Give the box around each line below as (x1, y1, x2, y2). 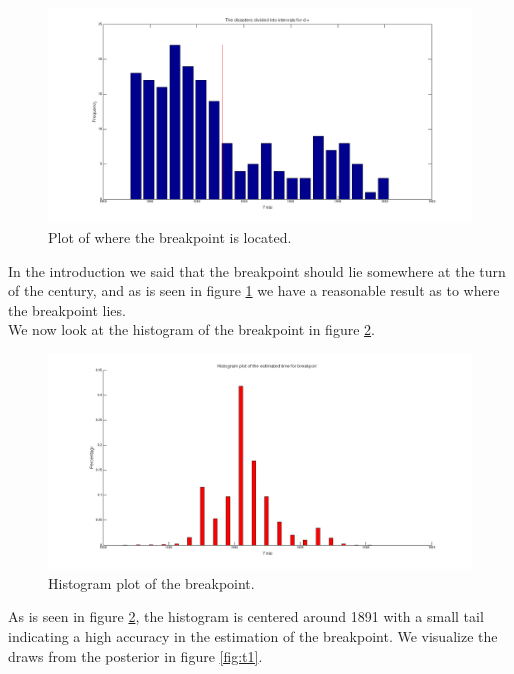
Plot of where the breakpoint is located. (48, 226, 292, 247)
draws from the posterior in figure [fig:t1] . (8, 645, 263, 666)
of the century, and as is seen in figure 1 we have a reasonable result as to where (8, 280, 500, 301)
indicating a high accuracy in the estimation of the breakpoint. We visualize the (8, 625, 498, 646)
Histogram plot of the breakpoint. (48, 572, 255, 593)
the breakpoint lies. (8, 299, 126, 320)
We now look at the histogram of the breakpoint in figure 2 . (8, 319, 375, 340)
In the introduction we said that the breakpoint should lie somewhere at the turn (8, 260, 506, 281)
